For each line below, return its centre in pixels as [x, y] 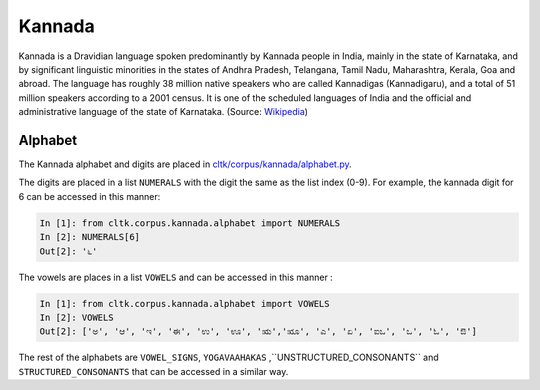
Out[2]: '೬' [68, 251]
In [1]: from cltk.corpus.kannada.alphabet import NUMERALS [190, 223]
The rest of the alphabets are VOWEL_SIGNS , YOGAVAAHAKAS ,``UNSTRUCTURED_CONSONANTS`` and [228, 357]
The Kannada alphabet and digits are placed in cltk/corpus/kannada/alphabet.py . [185, 164]
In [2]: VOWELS [76, 317]
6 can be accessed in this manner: [89, 196]
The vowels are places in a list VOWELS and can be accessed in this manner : [176, 277]
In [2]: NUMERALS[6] [89, 237]
